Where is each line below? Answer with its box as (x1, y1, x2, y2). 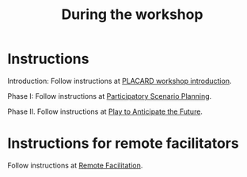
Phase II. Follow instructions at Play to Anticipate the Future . (7, 107, 203, 116)
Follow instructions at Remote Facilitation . (7, 160, 143, 170)
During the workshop (61, 6, 203, 24)
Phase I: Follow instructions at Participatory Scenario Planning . (7, 91, 212, 100)
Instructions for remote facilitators (7, 134, 239, 153)
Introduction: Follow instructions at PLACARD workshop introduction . (7, 76, 232, 85)
